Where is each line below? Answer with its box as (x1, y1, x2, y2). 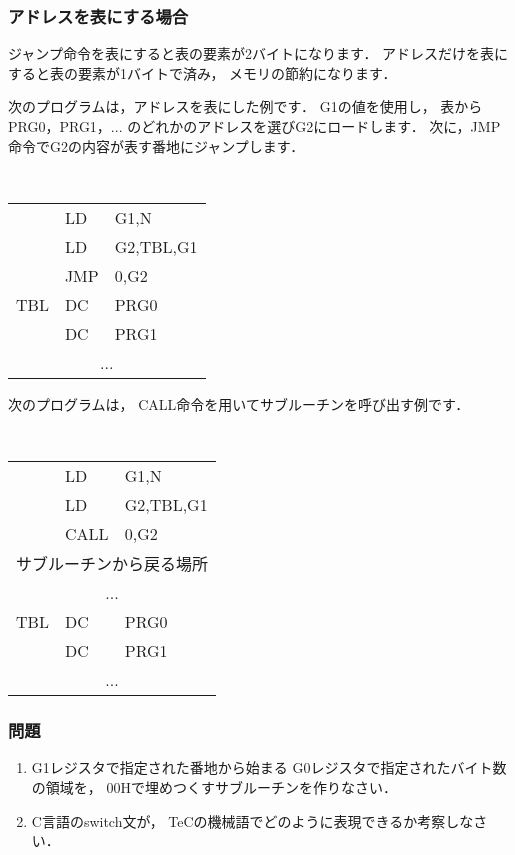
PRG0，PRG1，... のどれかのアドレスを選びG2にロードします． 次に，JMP (8, 116, 501, 136)
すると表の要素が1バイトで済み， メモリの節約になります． (8, 62, 397, 83)
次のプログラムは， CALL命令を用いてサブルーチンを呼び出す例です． (8, 393, 470, 414)
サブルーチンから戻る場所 (16, 552, 209, 576)
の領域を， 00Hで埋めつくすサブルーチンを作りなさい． (31, 776, 397, 797)
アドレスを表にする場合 (8, 3, 189, 28)
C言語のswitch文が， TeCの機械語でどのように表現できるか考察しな (31, 810, 474, 831)
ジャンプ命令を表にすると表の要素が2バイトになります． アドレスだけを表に (8, 43, 509, 64)
